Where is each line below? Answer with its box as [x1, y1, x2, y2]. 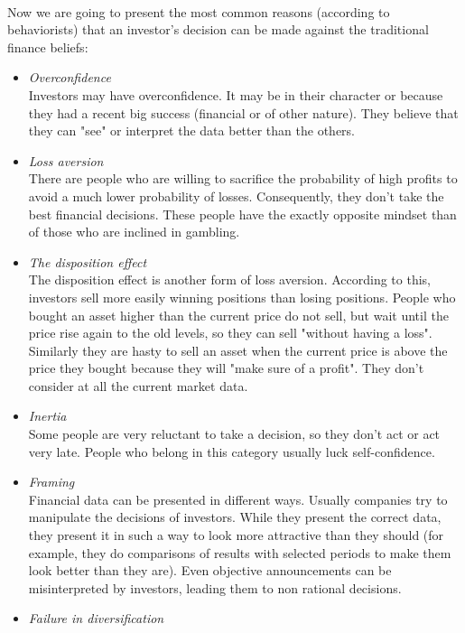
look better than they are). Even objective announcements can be [28, 561, 392, 580]
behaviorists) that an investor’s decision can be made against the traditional [7, 20, 429, 39]
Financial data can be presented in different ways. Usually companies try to [28, 489, 448, 508]
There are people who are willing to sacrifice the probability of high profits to [28, 169, 458, 188]
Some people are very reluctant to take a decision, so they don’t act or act [28, 424, 441, 443]
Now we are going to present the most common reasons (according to [7, 2, 390, 21]
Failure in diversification [28, 609, 164, 628]
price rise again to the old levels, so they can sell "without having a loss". [28, 323, 432, 342]
